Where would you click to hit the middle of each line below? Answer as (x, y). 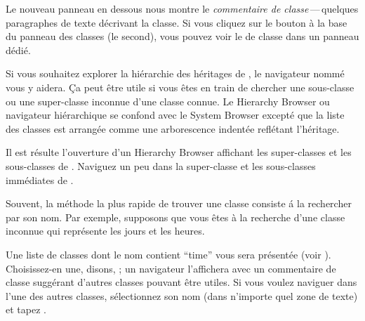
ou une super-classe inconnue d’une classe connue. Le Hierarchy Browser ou (168, 101)
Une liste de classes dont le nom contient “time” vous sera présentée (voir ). (168, 254)
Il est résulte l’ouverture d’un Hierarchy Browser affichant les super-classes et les (179, 152)
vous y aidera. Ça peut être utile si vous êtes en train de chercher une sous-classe (180, 87)
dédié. (18, 50)
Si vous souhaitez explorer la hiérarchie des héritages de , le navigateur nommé (175, 73)
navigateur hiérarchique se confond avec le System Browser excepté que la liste (175, 115)
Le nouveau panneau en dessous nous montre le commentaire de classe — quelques (182, 8)
